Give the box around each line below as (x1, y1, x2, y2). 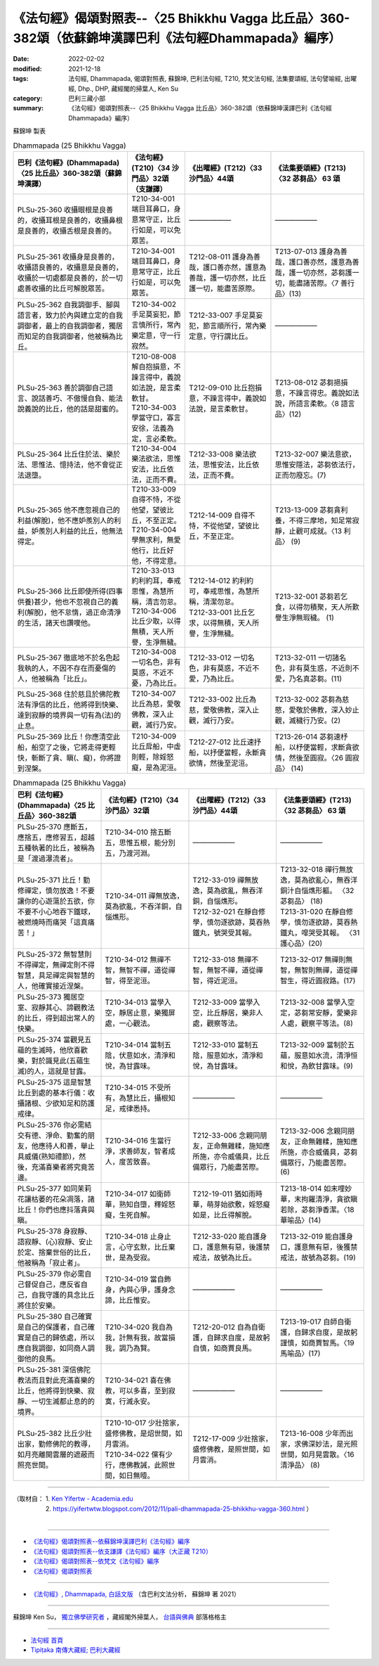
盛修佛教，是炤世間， (105, 1428, 175, 1438)
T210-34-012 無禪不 (105, 955, 171, 965)
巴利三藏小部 (68, 94, 105, 102)
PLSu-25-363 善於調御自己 (17, 383, 107, 392)
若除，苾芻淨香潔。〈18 (279, 1205, 354, 1215)
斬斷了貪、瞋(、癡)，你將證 (31, 752, 121, 762)
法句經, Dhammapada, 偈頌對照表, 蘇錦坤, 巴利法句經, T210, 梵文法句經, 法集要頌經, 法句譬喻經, (68, 75, 343, 83)
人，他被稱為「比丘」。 (17, 674, 91, 684)
